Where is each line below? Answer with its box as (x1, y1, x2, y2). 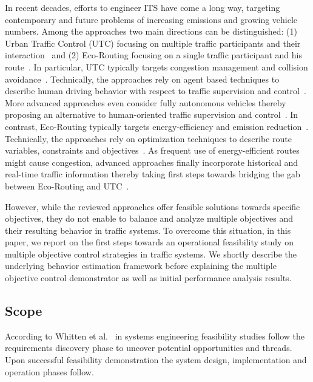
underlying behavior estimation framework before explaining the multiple (5, 259, 277, 272)
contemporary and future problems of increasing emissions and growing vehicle (5, 13, 298, 26)
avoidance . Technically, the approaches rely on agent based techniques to (5, 72, 280, 85)
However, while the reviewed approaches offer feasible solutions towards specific (5, 200, 300, 213)
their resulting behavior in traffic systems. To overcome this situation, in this (5, 223, 291, 236)
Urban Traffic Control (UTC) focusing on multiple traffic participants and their (5, 36, 301, 49)
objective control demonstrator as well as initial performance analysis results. (5, 271, 292, 284)
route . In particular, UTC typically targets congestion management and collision (5, 60, 308, 73)
